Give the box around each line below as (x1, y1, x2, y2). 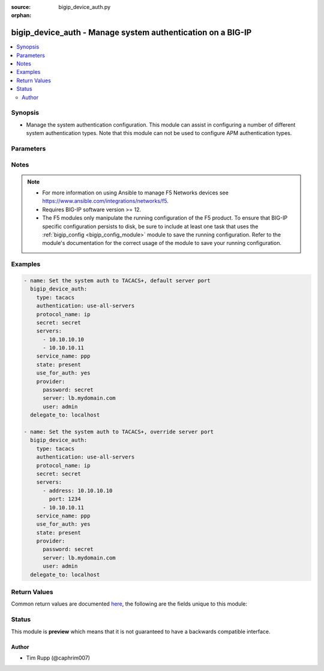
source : (11, 4, 31, 10)
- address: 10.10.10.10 (43, 487, 113, 494)
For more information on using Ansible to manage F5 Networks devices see (42, 189, 229, 196)
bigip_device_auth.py (58, 4, 111, 10)
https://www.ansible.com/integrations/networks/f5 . (42, 197, 169, 205)
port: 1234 (49, 496, 81, 502)
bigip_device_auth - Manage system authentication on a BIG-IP (11, 28, 252, 38)
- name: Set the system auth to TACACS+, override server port (23, 429, 214, 435)
